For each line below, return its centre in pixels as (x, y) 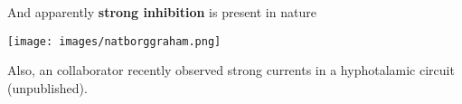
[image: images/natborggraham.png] (114, 41)
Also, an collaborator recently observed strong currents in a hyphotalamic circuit (231, 70)
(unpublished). (47, 87)
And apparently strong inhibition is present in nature (162, 12)
